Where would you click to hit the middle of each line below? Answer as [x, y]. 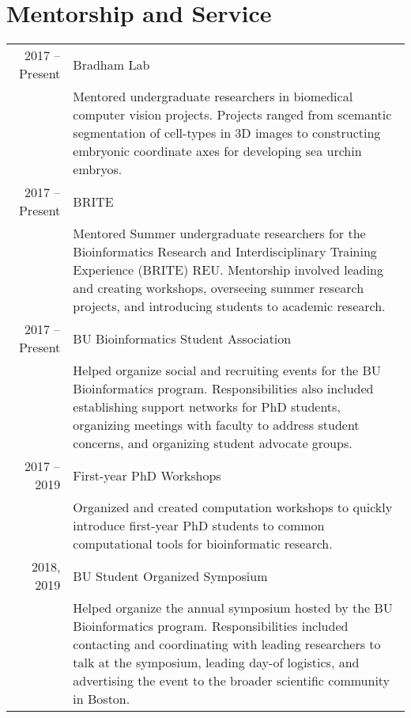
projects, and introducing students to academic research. [229, 306]
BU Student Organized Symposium [170, 576]
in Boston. [102, 699]
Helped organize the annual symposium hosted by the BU [233, 608]
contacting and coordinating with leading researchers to [227, 644]
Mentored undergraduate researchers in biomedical [213, 97]
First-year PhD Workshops [147, 475]
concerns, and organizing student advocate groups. [213, 443]
